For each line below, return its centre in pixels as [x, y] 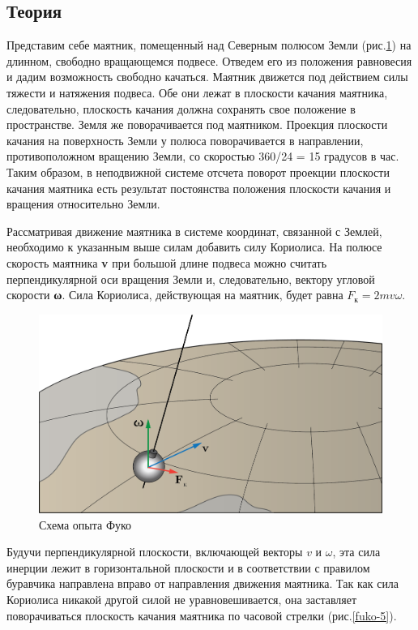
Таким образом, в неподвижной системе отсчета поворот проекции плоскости [198, 171]
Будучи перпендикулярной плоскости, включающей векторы [155, 552]
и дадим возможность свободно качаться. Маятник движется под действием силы [207, 77]
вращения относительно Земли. [83, 204]
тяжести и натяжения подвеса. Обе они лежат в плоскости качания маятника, [197, 92]
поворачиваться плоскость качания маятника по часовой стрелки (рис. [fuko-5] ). [202, 615]
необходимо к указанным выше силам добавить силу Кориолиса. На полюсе [194, 247]
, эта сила [356, 552]
